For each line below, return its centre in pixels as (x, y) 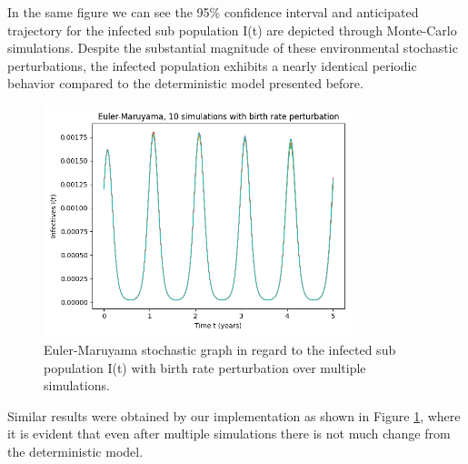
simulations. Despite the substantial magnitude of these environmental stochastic (233, 48)
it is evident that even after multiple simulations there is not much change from (229, 434)
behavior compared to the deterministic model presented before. (185, 83)
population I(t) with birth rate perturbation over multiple (205, 367)
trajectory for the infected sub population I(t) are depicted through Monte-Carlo (232, 30)
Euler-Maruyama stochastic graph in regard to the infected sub (220, 349)
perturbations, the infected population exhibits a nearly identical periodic (212, 65)
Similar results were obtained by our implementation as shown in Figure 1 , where (234, 415)
